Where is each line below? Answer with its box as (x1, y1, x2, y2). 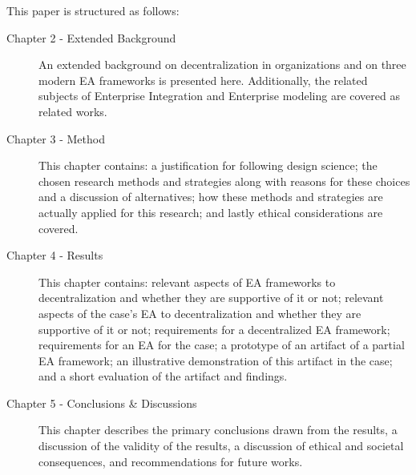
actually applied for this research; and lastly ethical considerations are (38, 203, 383, 220)
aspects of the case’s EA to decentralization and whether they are (38, 304, 361, 321)
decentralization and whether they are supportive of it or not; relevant (38, 289, 384, 306)
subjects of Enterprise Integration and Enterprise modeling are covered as (38, 87, 400, 104)
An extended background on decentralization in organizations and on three (38, 56, 406, 73)
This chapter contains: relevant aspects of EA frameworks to (38, 273, 336, 290)
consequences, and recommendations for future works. (38, 453, 303, 469)
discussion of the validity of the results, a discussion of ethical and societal (38, 437, 404, 454)
